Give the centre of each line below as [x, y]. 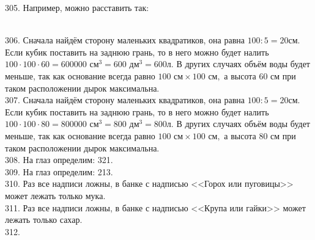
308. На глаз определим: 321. [59, 160]
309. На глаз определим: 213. [59, 171]
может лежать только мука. [55, 195]
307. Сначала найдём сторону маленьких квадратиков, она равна [125, 100]
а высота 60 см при [260, 75]
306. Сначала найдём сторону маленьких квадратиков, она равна [125, 40]
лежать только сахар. [44, 220]
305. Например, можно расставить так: [77, 7]
